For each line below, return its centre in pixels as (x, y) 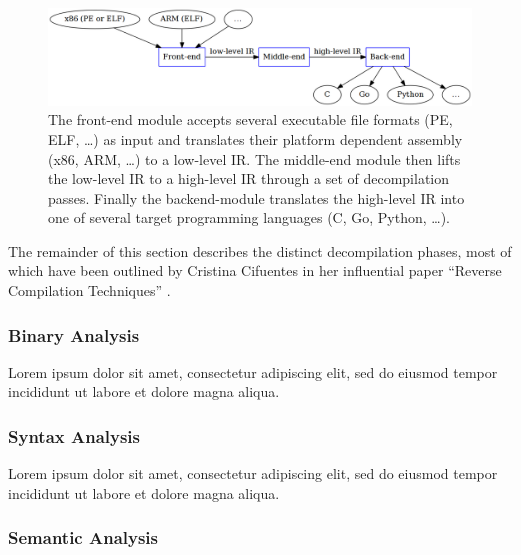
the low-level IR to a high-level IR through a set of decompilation (249, 178)
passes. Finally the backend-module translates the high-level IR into (256, 197)
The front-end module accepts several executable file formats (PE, (250, 119)
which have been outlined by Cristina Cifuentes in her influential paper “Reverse (255, 270)
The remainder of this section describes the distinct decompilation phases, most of (260, 250)
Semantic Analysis (83, 537)
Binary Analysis (74, 334)
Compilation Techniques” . (89, 290)
